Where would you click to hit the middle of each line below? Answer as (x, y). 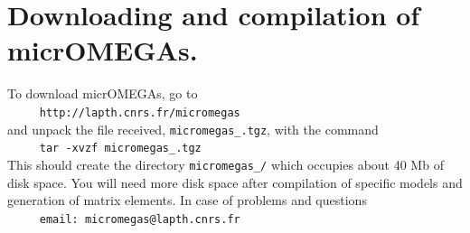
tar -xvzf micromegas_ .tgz (120, 149)
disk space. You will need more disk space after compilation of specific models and (235, 182)
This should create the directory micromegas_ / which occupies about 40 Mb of (226, 164)
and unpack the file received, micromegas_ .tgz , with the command (193, 129)
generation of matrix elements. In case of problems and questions (187, 200)
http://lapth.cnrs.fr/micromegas (140, 112)
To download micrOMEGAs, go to (103, 93)
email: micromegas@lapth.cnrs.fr (140, 219)
